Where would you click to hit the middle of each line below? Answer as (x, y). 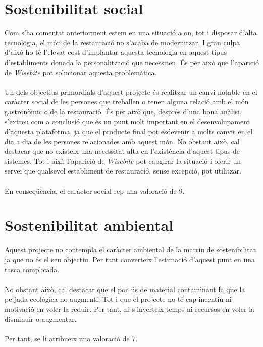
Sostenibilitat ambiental (89, 225)
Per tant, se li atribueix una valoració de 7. (71, 338)
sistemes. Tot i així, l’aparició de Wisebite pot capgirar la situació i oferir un (123, 161)
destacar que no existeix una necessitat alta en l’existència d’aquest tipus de (122, 151)
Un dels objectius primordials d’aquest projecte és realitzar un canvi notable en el (131, 92)
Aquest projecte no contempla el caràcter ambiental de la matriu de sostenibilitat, (131, 249)
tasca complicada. (32, 269)
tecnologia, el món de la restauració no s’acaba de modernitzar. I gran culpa (122, 42)
